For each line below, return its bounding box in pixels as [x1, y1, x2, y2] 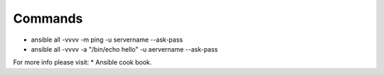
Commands [13, 11, 83, 26]
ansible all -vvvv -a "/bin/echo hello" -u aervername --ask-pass [31, 45, 218, 53]
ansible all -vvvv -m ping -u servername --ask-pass [31, 35, 183, 44]
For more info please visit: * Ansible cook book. [13, 58, 152, 67]
